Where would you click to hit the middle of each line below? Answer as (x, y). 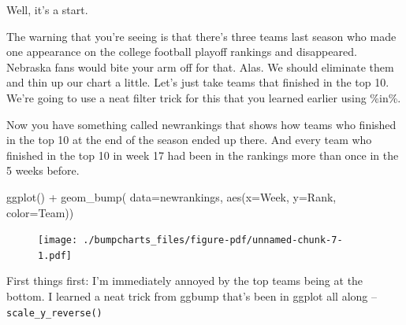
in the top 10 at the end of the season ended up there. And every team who (189, 140)
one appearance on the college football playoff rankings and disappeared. (182, 52)
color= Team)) (40, 212)
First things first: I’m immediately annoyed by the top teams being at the (185, 281)
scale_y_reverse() (54, 313)
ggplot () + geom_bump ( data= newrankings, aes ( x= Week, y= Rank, (171, 196)
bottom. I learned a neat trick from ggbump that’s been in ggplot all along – (192, 296)
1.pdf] (55, 255)
